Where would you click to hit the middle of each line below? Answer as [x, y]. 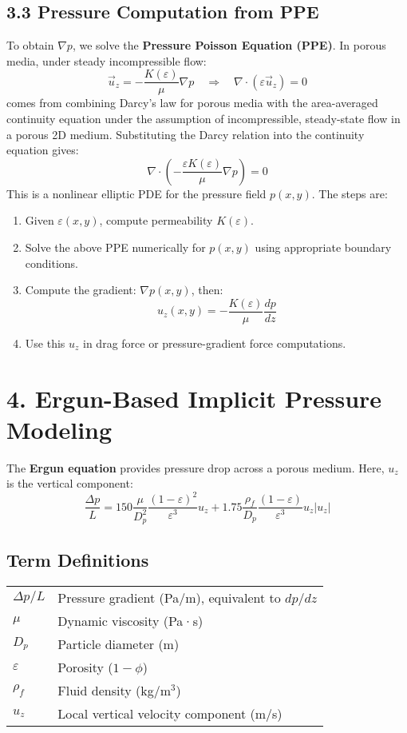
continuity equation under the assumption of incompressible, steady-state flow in [203, 119]
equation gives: [43, 150]
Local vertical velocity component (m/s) [170, 713]
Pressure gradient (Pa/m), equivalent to [169, 597]
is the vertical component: [70, 483]
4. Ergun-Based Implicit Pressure [194, 398]
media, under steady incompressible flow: [107, 60]
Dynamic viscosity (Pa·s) [130, 620]
